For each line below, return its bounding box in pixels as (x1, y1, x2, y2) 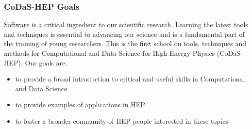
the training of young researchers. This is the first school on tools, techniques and (4, 38, 246, 48)
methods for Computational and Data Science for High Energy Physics (4, 48, 215, 58)
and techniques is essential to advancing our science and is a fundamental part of (4, 29, 245, 39)
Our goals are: (25, 57, 67, 67)
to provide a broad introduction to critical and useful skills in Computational (15, 74, 245, 84)
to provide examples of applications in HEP (15, 99, 145, 110)
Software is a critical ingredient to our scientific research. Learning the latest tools (4, 19, 248, 30)
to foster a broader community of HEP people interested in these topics (15, 115, 228, 126)
